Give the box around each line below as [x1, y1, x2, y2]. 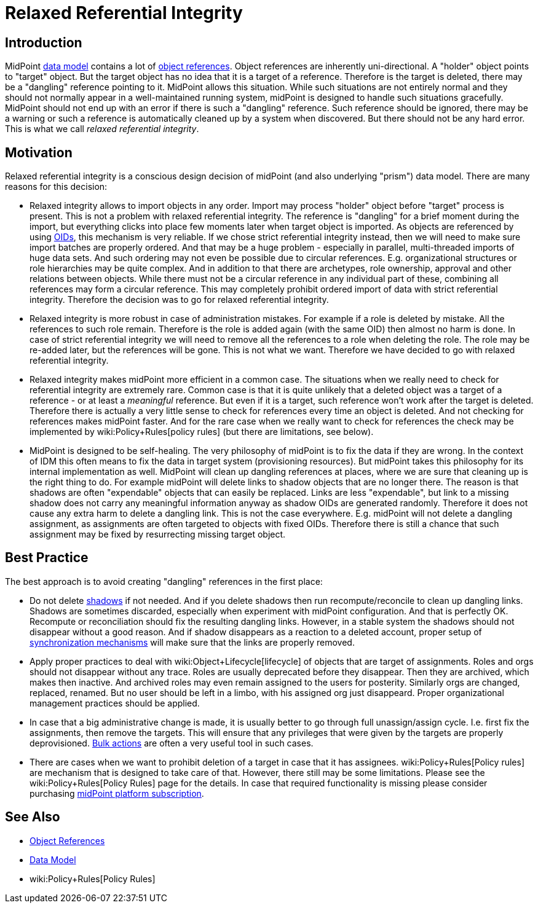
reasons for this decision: [5, 181, 108, 192]
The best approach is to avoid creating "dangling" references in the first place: [5, 576, 323, 587]
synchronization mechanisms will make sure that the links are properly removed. [30, 636, 355, 648]
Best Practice [5, 550, 89, 566]
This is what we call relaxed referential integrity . [5, 123, 199, 135]
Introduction [5, 34, 82, 50]
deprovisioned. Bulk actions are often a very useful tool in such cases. [30, 737, 314, 748]
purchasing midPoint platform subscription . [30, 788, 204, 799]
